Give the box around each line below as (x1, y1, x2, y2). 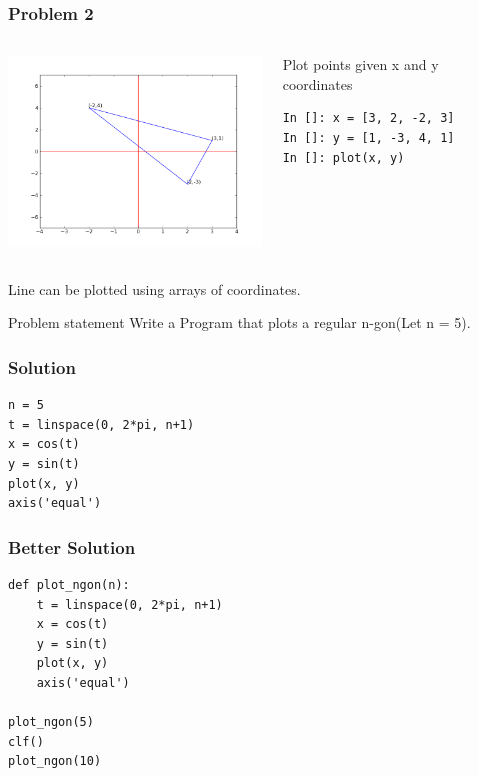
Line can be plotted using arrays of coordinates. (8, 278, 301, 299)
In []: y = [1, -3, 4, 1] (282, 131, 455, 145)
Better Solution (8, 534, 136, 559)
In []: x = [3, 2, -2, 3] (282, 111, 455, 126)
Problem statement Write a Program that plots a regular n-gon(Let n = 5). (8, 312, 471, 333)
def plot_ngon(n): (8, 578, 130, 592)
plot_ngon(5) (8, 715, 94, 730)
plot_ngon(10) (8, 754, 102, 769)
